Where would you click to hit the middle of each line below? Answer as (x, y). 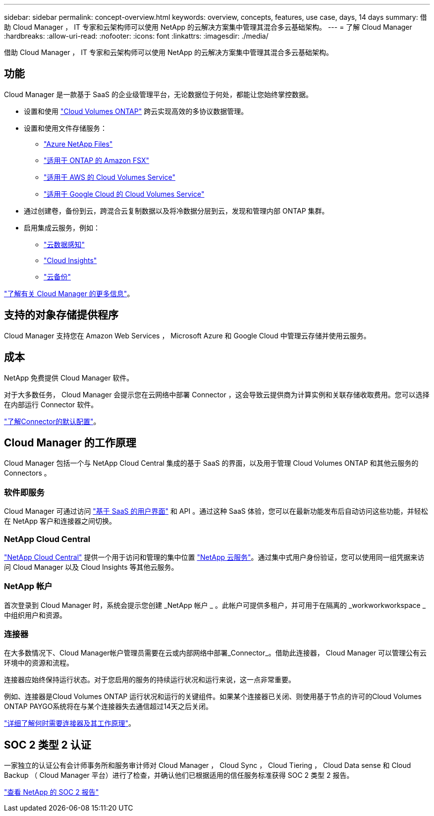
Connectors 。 (27, 473)
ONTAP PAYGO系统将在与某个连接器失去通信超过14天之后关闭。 (108, 707)
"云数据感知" (64, 244)
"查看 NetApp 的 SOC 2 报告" (52, 792)
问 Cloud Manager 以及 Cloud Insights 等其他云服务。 (91, 567)
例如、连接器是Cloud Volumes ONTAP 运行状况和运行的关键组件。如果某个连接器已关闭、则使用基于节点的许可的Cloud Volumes (213, 697)
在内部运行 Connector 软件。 (51, 404)
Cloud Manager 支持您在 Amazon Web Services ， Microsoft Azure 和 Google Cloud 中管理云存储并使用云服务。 (187, 335)
